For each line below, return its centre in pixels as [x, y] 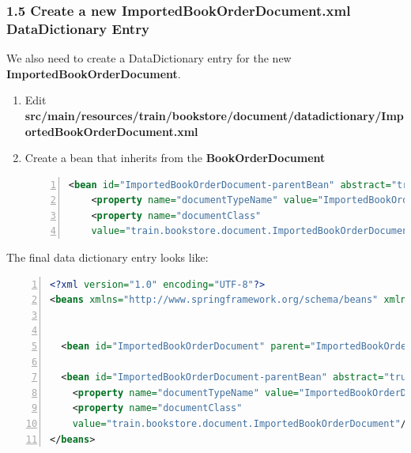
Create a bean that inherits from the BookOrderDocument [175, 158]
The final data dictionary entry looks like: [107, 257]
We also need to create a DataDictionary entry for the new [149, 58]
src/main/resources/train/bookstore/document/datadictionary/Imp [214, 115]
